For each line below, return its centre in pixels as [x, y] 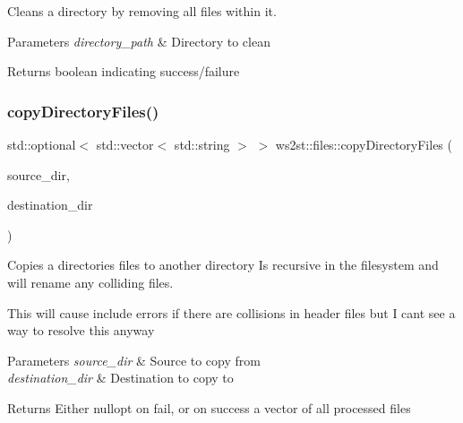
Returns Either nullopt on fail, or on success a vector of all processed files [209, 407]
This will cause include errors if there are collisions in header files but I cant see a [231, 312]
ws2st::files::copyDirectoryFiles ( [364, 144]
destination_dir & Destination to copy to [120, 378]
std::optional [42, 144]
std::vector [125, 144]
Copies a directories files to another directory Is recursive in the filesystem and [223, 265]
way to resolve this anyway [81, 330]
